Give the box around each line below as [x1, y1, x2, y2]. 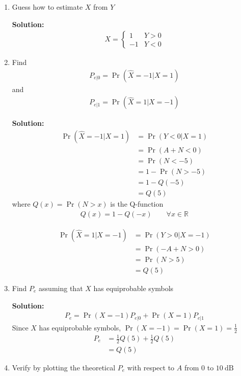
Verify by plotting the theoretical [12, 362, 116, 372]
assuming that [39, 283, 83, 293]
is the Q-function [110, 198, 164, 209]
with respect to [127, 362, 175, 372]
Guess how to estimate [12, 2, 83, 12]
